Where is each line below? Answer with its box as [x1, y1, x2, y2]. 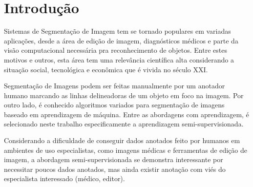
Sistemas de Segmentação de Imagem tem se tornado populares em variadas [4, 26, 231, 36]
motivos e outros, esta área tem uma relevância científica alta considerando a [4, 54, 234, 64]
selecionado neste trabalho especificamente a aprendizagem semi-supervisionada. [4, 119, 244, 129]
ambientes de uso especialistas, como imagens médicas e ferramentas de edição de [4, 145, 247, 155]
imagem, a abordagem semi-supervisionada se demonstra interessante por [4, 154, 223, 165]
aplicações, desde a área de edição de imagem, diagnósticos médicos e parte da [4, 35, 238, 45]
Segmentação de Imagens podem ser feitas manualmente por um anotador [4, 81, 225, 91]
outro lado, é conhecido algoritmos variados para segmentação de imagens [4, 100, 225, 110]
